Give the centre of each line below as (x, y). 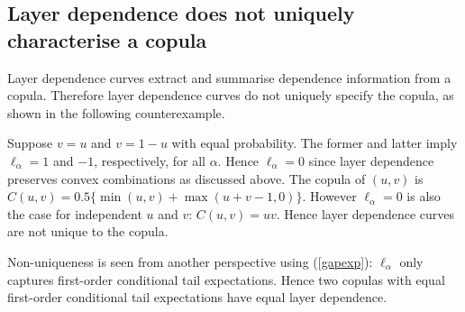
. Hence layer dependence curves (365, 213)
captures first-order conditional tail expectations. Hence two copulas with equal (226, 279)
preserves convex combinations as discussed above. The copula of (187, 178)
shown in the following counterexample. (116, 112)
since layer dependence (371, 160)
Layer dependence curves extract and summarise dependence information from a (229, 77)
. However (329, 196)
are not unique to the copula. (88, 231)
